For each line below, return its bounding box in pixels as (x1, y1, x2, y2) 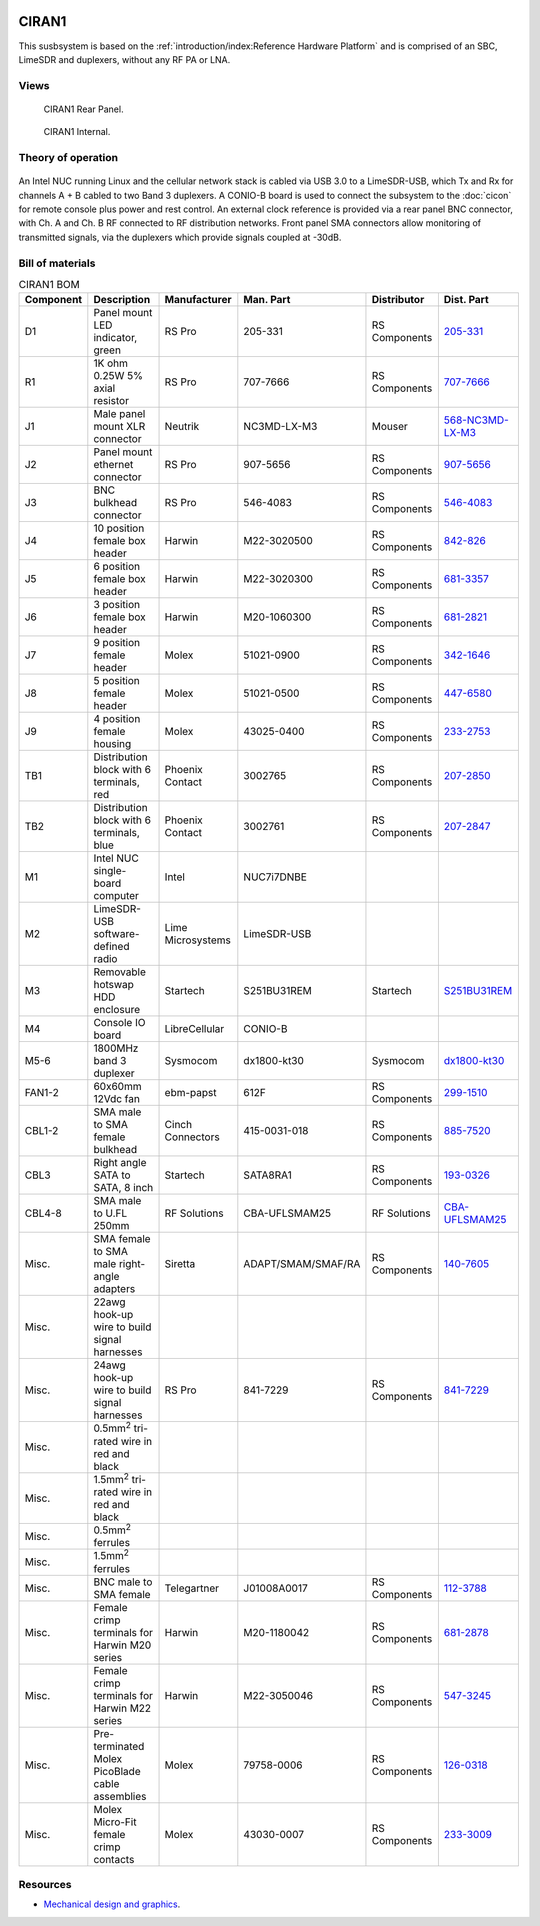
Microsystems (164, 933, 232, 947)
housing (93, 737, 132, 751)
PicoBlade (93, 1764, 141, 1778)
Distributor (371, 293, 425, 307)
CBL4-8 (24, 1206, 62, 1220)
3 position (93, 598, 140, 612)
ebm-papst (164, 1086, 217, 1100)
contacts (93, 1852, 135, 1866)
